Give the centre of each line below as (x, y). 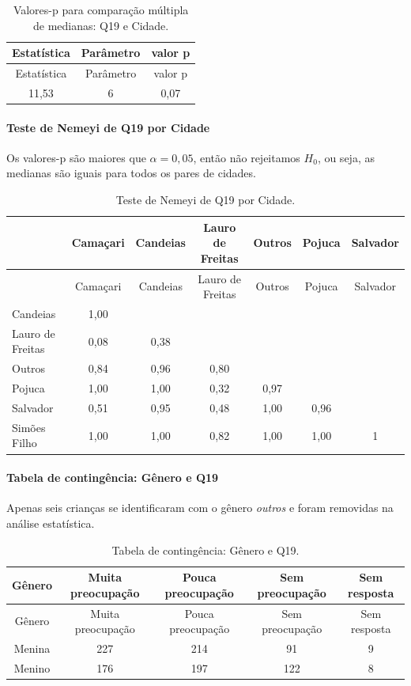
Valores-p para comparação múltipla (101, 9)
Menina (32, 648)
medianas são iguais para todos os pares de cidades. (131, 173)
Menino (32, 667)
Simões (29, 427)
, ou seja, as (346, 157)
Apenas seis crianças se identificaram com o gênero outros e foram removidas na (200, 508)
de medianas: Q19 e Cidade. (101, 25)
